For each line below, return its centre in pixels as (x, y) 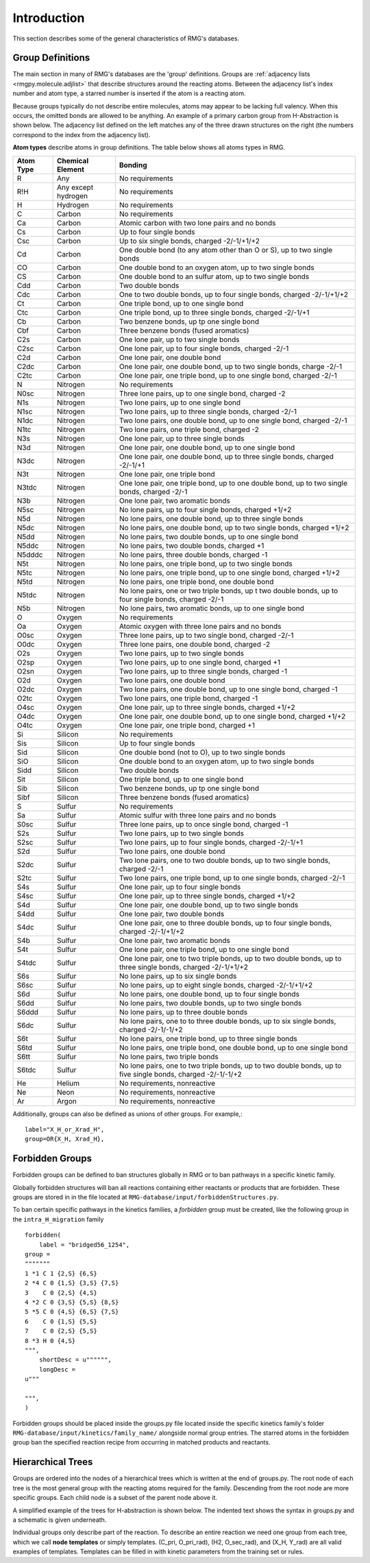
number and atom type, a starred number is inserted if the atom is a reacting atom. (129, 93)
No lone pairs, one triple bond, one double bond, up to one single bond (233, 1047)
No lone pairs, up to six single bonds (178, 976)
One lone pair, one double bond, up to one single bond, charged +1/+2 (232, 716)
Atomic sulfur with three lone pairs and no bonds (198, 815)
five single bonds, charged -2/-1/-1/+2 (181, 1074)
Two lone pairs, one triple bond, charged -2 (189, 429)
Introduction (49, 18)
